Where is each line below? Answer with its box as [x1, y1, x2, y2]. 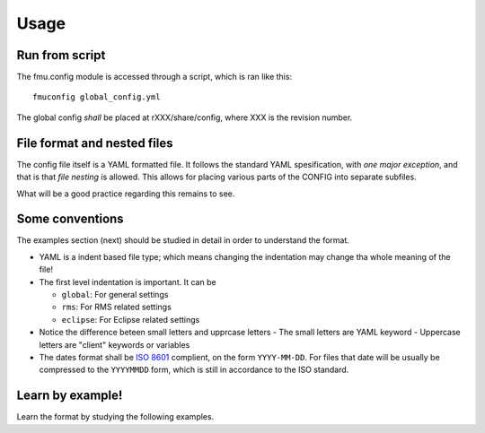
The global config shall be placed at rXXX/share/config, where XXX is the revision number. [16, 112, 353, 123]
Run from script [16, 48, 106, 63]
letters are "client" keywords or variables [39, 339, 190, 350]
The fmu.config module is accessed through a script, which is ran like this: [16, 72, 292, 82]
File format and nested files [16, 135, 173, 151]
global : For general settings [61, 290, 169, 299]
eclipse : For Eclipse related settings [61, 314, 200, 325]
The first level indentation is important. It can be [39, 276, 216, 287]
